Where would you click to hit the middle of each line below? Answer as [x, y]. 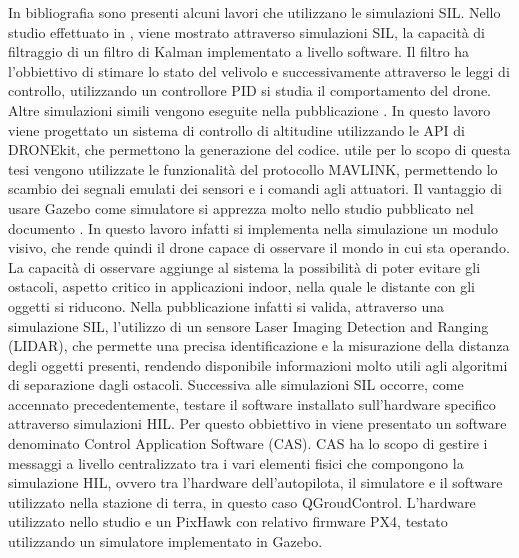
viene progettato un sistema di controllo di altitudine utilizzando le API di [237, 129]
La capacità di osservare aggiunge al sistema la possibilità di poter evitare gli [244, 266]
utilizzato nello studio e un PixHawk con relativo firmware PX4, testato [228, 521]
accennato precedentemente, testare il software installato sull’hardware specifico [252, 403]
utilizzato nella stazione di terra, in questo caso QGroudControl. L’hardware [242, 501]
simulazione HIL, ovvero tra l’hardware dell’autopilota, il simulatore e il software [255, 482]
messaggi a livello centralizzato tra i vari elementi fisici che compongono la [236, 462]
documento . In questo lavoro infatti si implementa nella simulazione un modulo [253, 227]
